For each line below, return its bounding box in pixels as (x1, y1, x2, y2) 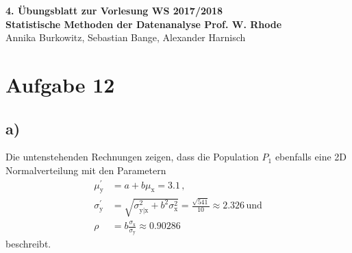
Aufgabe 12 (5, 70, 115, 98)
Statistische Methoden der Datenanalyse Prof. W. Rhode (5, 16, 282, 31)
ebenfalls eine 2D (275, 149, 347, 164)
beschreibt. (5, 237, 51, 251)
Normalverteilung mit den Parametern (5, 162, 166, 177)
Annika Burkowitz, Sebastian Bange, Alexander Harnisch (5, 30, 246, 45)
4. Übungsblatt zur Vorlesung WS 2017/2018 (5, 3, 223, 17)
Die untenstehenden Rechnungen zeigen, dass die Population (5, 149, 259, 164)
